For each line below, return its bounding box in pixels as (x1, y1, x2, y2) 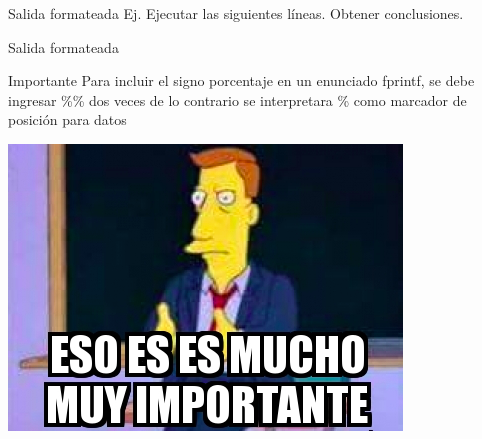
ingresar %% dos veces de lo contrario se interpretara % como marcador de (8, 89, 467, 110)
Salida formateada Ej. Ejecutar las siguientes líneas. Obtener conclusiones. (8, 3, 464, 23)
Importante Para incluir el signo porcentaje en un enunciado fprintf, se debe (8, 70, 475, 91)
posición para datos (8, 109, 127, 130)
